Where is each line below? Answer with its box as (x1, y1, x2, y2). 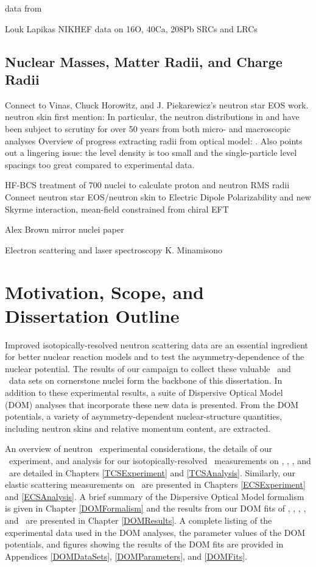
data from (5, 2, 42, 14)
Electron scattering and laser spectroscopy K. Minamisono (5, 243, 222, 256)
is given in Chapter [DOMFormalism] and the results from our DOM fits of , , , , (5, 502, 306, 515)
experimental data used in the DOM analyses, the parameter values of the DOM (5, 526, 306, 538)
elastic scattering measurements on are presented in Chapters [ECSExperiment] (5, 478, 306, 491)
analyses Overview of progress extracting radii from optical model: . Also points (5, 134, 303, 147)
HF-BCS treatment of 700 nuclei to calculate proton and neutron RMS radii (5, 178, 290, 191)
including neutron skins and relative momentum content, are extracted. (5, 421, 271, 434)
